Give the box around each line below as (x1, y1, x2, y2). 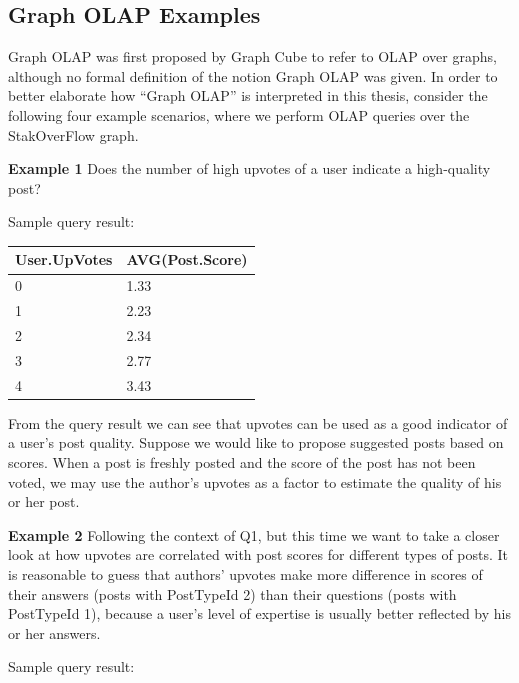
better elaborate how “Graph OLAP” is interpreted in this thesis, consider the (8, 85, 488, 106)
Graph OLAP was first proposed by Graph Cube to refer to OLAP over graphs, (8, 46, 497, 67)
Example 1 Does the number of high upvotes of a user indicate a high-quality (8, 158, 491, 179)
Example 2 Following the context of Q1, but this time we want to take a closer (8, 524, 500, 545)
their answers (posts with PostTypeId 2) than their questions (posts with (8, 583, 457, 604)
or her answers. (8, 622, 101, 643)
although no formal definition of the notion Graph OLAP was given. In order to (8, 65, 498, 86)
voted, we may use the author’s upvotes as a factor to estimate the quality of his (8, 471, 502, 492)
